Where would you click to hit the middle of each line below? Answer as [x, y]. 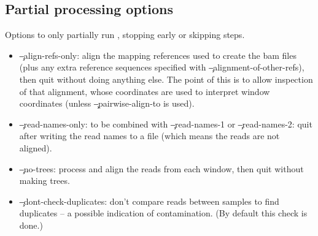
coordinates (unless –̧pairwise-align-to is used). [107, 103]
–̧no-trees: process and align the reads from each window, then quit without [161, 168]
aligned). [36, 147]
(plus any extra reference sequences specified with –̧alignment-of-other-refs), [162, 67]
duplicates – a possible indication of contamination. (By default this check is [163, 213]
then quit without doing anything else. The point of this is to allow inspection [166, 79]
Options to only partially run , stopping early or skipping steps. [125, 35]
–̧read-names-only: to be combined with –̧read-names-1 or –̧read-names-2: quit [166, 124]
